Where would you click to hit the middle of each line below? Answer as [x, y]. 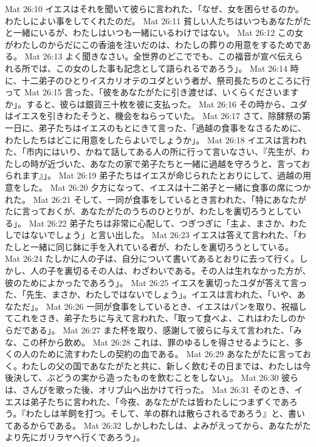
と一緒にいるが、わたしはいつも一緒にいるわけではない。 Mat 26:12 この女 [154, 32]
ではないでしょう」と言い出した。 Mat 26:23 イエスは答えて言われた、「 [155, 235]
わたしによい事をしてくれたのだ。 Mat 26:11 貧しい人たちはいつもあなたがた [158, 20]
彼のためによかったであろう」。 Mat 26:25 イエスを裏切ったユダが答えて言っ [156, 282]
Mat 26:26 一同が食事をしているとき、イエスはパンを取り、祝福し [176, 306]
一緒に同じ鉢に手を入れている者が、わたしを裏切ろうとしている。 [162, 246]
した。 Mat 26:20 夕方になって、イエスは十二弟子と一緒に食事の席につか [166, 187]
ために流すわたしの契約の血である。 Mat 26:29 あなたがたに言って [170, 354]
